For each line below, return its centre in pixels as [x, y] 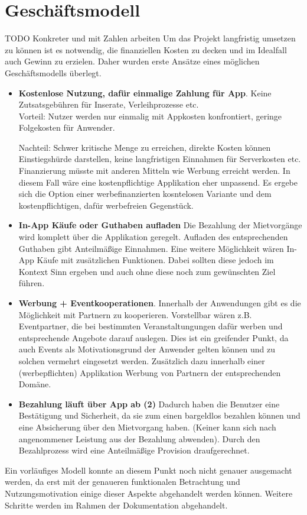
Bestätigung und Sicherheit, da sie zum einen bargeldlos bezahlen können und [159, 415]
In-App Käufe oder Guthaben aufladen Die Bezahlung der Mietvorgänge [160, 225]
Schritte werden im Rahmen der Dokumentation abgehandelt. [116, 505]
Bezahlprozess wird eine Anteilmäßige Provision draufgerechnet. [134, 450]
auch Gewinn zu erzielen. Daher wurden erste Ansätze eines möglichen [132, 61]
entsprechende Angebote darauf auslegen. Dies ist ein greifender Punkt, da [153, 337]
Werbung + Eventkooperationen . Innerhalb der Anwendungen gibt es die [160, 303]
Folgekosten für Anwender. [67, 127]
